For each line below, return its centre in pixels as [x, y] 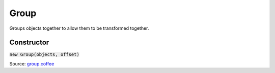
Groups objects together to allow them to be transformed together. [79, 28]
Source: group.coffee [32, 63]
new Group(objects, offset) [45, 55]
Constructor [29, 43]
